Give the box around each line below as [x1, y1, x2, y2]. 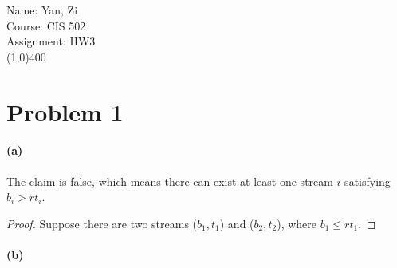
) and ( [219, 215, 254, 231]
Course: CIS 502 [6, 17, 86, 33]
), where [277, 215, 317, 231]
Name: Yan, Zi [6, 2, 78, 18]
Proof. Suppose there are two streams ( [6, 215, 198, 231]
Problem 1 [6, 95, 124, 128]
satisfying [344, 172, 391, 189]
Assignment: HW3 [6, 33, 96, 49]
